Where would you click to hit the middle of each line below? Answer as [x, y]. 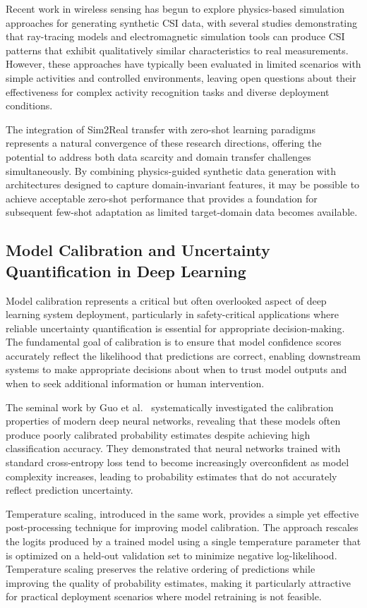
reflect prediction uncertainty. [70, 490]
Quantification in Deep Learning [126, 270]
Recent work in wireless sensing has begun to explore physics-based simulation [175, 8]
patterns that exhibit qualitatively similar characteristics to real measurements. [177, 50]
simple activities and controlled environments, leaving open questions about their [181, 77]
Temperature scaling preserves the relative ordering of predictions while [161, 569]
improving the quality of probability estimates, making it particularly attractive [178, 582]
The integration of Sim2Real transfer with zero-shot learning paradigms [161, 129]
